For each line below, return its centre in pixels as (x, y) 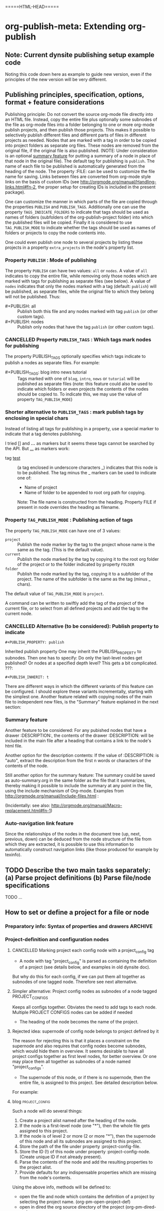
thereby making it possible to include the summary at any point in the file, (79, 785)
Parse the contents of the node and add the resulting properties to (86, 1162)
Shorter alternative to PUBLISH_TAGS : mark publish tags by (74, 412)
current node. (19, 613)
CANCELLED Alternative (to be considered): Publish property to (82, 626)
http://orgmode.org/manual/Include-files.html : (52, 796)
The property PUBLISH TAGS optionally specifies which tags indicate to (75, 357)
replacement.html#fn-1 (28, 811)
